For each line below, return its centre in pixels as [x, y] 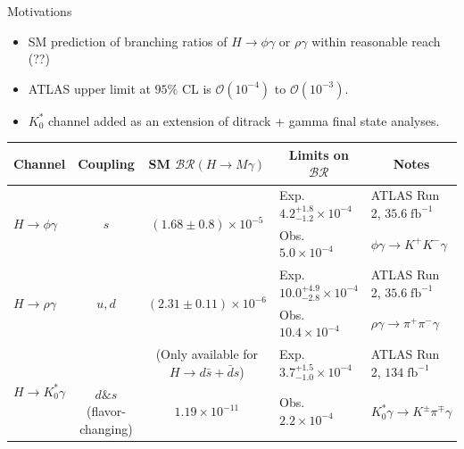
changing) [106, 428]
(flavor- [106, 411]
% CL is [189, 88]
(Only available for [207, 354]
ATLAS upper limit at [89, 88]
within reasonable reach [376, 41]
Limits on [319, 154]
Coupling [106, 163]
